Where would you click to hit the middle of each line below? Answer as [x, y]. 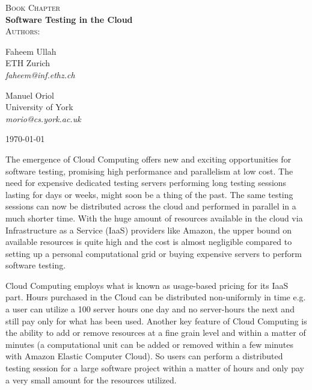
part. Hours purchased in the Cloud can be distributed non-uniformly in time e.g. [156, 297]
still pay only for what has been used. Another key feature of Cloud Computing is [156, 320]
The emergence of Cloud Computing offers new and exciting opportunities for [148, 159]
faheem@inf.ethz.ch [40, 74]
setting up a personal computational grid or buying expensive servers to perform [154, 253]
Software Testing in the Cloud [69, 19]
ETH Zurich [28, 63]
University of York [39, 107]
